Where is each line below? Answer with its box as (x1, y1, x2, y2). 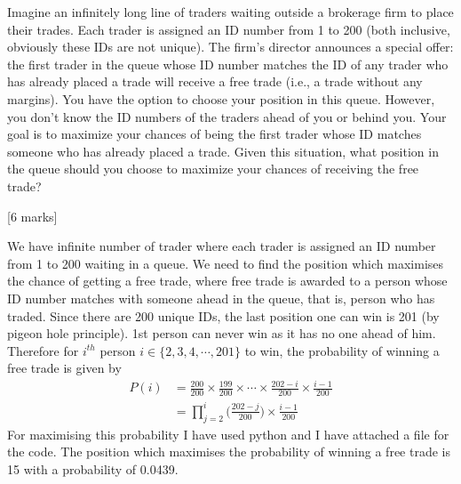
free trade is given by (7, 359, 122, 377)
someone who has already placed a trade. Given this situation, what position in (7, 141, 439, 160)
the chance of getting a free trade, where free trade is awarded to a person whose (7, 271, 448, 290)
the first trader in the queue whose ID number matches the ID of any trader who (7, 54, 449, 73)
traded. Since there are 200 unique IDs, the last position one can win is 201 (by (7, 306, 440, 325)
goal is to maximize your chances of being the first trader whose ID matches (7, 125, 422, 143)
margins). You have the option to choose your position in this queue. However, (7, 89, 435, 108)
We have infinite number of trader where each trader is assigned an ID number (7, 237, 436, 255)
